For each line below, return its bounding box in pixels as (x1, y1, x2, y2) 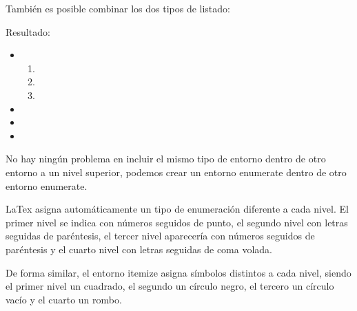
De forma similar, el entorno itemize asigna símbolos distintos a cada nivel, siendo (6, 265, 351, 279)
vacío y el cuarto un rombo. (6, 292, 122, 306)
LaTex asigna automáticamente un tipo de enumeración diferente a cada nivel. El (6, 202, 349, 216)
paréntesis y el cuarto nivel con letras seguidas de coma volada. (6, 242, 273, 256)
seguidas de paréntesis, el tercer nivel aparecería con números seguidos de (6, 228, 315, 243)
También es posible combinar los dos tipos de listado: (6, 1, 230, 15)
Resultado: (6, 24, 50, 39)
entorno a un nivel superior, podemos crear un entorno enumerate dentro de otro (6, 164, 347, 179)
